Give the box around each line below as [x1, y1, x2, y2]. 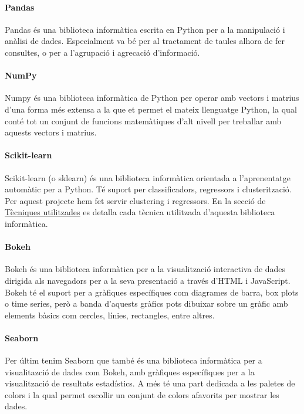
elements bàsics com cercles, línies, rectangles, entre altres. [5, 308, 215, 321]
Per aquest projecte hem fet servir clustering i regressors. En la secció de [5, 194, 266, 206]
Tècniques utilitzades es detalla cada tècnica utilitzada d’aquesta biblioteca [5, 206, 275, 218]
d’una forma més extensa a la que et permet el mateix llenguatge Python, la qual [5, 103, 297, 115]
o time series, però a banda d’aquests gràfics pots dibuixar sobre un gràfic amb [5, 297, 288, 310]
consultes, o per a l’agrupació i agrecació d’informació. [5, 46, 200, 58]
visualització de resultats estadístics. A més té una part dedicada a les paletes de [5, 377, 295, 389]
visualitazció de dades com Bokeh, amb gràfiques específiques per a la [5, 365, 255, 378]
